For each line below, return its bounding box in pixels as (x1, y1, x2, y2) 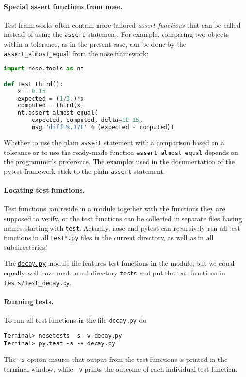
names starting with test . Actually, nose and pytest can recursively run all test (4, 223, 240, 233)
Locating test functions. (4, 185, 85, 195)
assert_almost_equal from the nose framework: (4, 48, 148, 58)
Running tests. (4, 296, 54, 306)
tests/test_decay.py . (4, 277, 72, 287)
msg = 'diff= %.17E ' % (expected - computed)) (32, 124, 174, 131)
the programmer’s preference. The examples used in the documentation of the (4, 156, 235, 167)
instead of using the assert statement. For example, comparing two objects (4, 29, 229, 39)
